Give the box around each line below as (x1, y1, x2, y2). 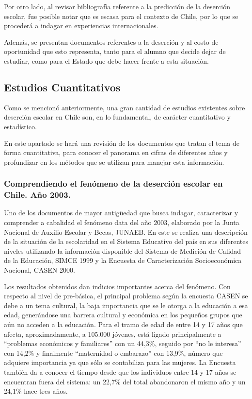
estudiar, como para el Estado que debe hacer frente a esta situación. (4, 55, 209, 66)
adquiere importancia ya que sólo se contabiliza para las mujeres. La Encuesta (4, 357, 236, 367)
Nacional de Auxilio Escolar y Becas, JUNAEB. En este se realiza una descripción (4, 226, 248, 237)
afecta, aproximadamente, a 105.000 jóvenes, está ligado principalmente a (4, 329, 221, 339)
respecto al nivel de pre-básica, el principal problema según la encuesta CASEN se (4, 291, 248, 301)
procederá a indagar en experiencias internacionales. (4, 20, 158, 31)
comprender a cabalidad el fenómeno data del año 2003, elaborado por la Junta (4, 217, 239, 227)
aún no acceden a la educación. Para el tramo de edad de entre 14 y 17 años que (4, 319, 243, 329)
